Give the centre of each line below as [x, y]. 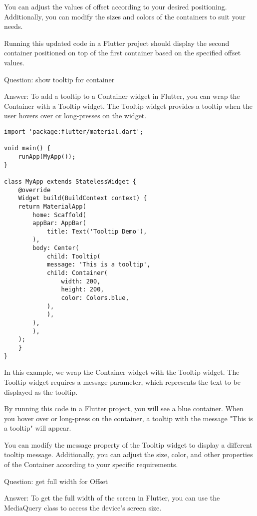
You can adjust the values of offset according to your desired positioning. [116, 6]
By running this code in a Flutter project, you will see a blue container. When [124, 408]
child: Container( [77, 273]
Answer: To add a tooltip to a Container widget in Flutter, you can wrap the [122, 96]
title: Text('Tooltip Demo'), [97, 231]
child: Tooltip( [74, 256]
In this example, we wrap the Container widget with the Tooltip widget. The [122, 372]
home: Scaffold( [59, 215]
